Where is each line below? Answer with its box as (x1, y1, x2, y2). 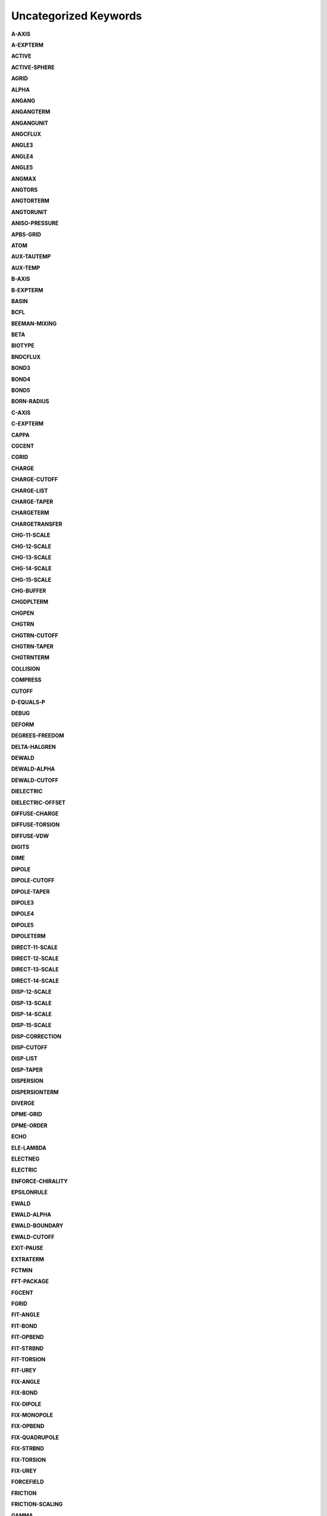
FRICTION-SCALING (11, 1501, 63, 1508)
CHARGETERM (11, 509, 50, 517)
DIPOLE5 (11, 921, 35, 928)
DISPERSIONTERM (11, 1088, 59, 1096)
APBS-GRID (11, 230, 42, 238)
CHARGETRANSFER (11, 520, 63, 528)
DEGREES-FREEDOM (11, 732, 65, 739)
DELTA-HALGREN (11, 743, 56, 750)
